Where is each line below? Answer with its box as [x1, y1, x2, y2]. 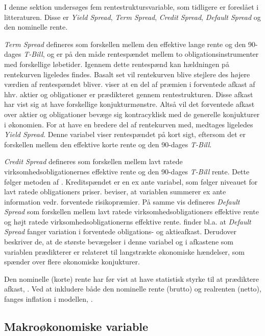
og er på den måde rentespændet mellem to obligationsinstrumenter [47, 49, 259, 59]
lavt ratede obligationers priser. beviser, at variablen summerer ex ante [4, 186, 226, 197]
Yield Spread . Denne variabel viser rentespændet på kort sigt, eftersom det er [4, 129, 246, 140]
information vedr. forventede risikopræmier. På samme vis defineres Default [4, 196, 240, 207]
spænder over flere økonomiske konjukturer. [4, 256, 140, 267]
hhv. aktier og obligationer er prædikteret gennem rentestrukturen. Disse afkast [4, 88, 253, 99]
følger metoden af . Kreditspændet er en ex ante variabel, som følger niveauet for [4, 176, 258, 187]
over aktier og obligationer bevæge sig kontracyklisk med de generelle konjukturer [4, 108, 260, 119]
